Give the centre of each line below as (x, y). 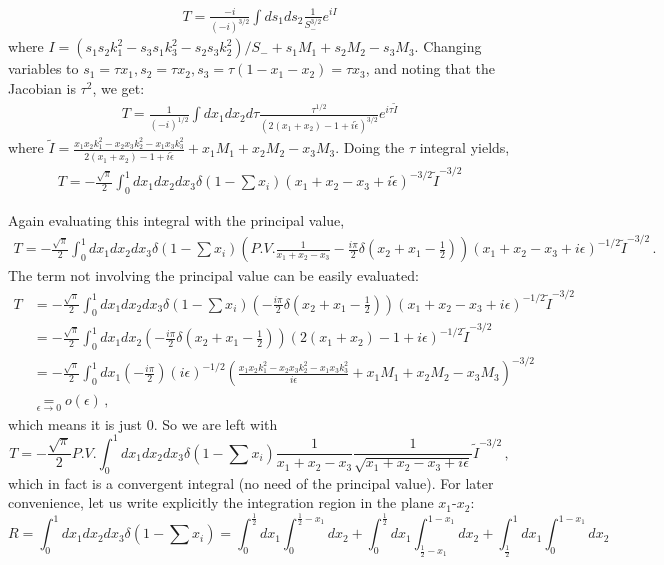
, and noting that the (430, 68)
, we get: (118, 88)
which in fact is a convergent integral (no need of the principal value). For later (251, 482)
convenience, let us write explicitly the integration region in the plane (221, 502)
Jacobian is (42, 88)
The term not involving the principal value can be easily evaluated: (213, 275)
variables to (43, 68)
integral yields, (464, 147)
